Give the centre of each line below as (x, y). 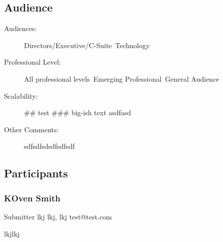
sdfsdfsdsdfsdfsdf (49, 146)
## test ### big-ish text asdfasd (78, 112)
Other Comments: (31, 129)
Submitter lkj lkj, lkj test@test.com (58, 216)
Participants (36, 173)
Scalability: (21, 95)
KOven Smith (32, 198)
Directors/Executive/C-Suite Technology (87, 45)
